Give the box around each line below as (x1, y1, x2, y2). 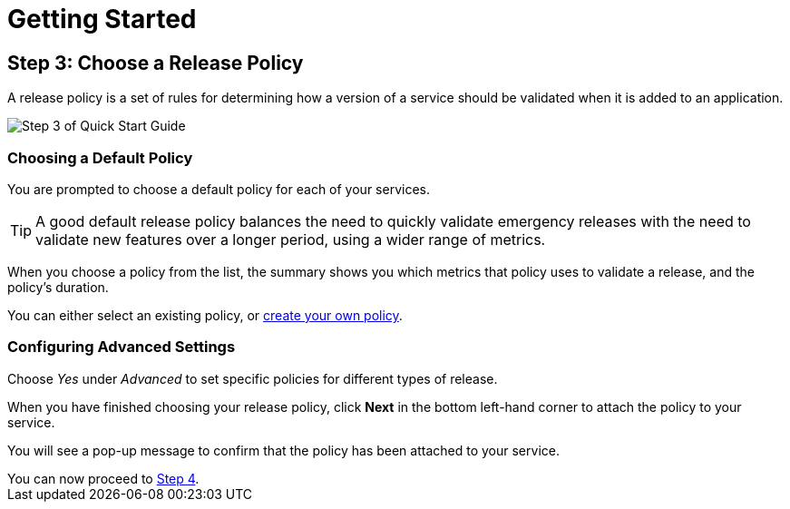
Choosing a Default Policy (7, 148, 193, 167)
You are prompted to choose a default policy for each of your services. (7, 181, 430, 197)
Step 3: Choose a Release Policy (7, 51, 304, 74)
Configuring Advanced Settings (7, 338, 236, 357)
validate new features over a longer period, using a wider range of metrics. (35, 230, 546, 249)
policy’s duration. (7, 279, 109, 295)
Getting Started (7, 4, 197, 34)
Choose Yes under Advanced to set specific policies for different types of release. (7, 370, 498, 387)
